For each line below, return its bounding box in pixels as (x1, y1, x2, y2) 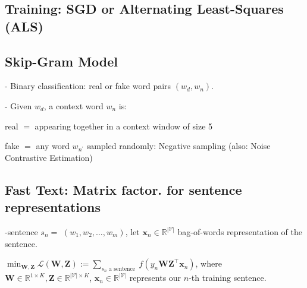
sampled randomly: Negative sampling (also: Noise (86, 140, 271, 152)
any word (36, 140, 70, 152)
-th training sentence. (189, 271, 267, 284)
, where (195, 257, 222, 270)
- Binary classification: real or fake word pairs (5, 80, 171, 92)
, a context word (43, 99, 104, 112)
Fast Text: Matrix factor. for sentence (5, 180, 242, 198)
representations (5, 198, 101, 216)
